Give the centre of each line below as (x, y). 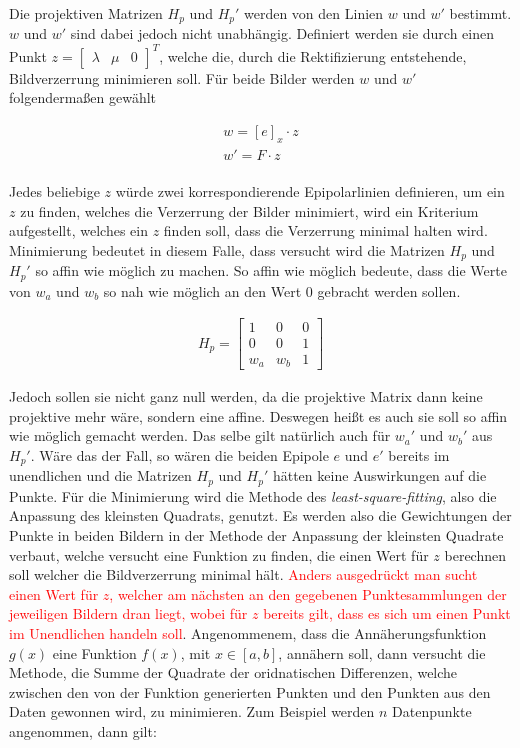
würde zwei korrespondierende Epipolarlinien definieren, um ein (310, 191)
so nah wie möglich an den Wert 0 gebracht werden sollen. (282, 290)
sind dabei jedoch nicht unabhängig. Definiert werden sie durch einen (282, 33)
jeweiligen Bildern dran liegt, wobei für (128, 613)
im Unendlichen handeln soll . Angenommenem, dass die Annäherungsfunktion (248, 632)
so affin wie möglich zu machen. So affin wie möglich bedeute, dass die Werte (271, 270)
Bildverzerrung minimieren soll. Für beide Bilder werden (182, 77)
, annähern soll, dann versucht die (382, 652)
